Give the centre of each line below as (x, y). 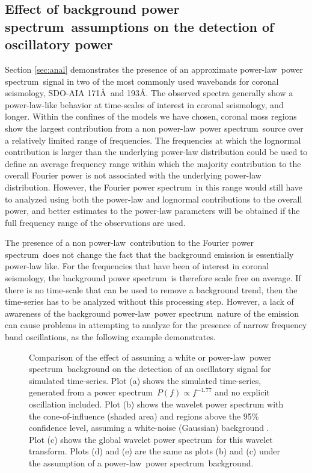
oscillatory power (59, 44)
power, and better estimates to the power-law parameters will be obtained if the (152, 211)
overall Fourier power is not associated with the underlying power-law (133, 175)
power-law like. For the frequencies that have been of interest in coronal (137, 266)
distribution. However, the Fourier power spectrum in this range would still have (154, 187)
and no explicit (242, 392)
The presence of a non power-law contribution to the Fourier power (129, 243)
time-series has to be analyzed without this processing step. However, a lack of (149, 301)
